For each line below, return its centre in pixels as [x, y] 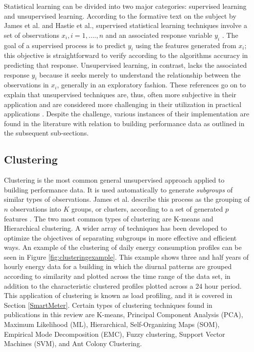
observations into [36, 208]
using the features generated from [186, 45]
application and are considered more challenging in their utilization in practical [123, 104]
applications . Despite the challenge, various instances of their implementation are [127, 114]
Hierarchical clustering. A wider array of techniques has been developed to [115, 228]
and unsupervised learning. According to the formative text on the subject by [120, 15]
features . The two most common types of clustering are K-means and [109, 218]
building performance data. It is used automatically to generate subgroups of [118, 189]
